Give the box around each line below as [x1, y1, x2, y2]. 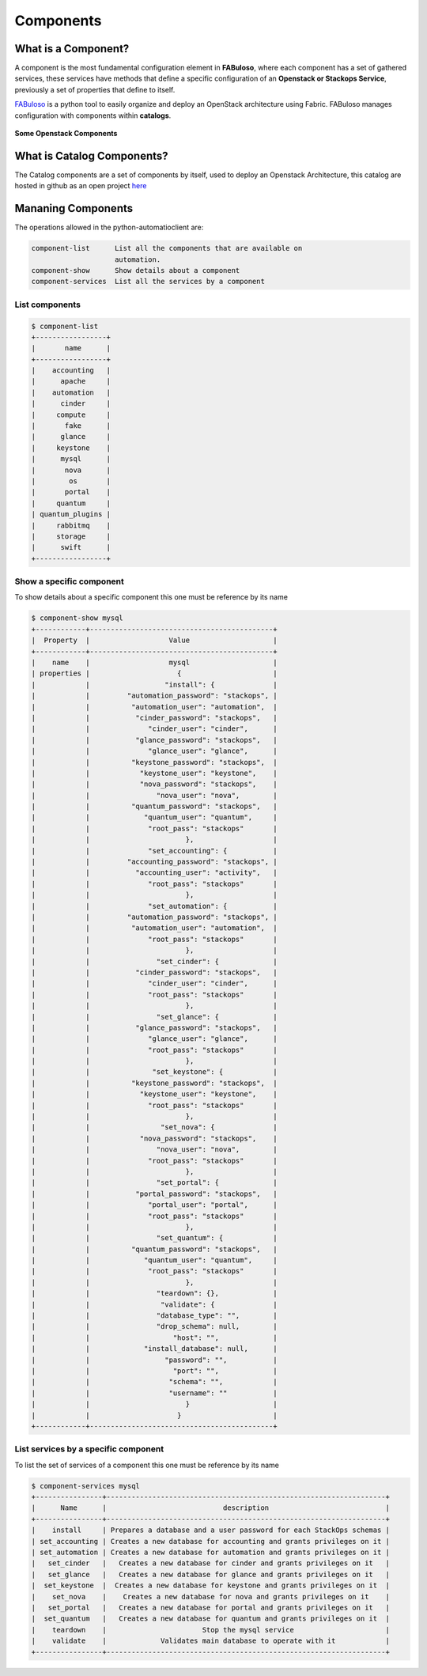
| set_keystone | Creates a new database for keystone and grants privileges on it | [31, 1581, 391, 1590]
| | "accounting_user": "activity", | [31, 868, 278, 877]
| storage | [31, 532, 111, 541]
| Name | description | [31, 1504, 391, 1512]
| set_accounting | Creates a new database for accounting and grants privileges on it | [31, 1537, 391, 1545]
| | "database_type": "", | [31, 1311, 278, 1320]
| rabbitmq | [31, 520, 111, 530]
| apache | [31, 376, 111, 386]
